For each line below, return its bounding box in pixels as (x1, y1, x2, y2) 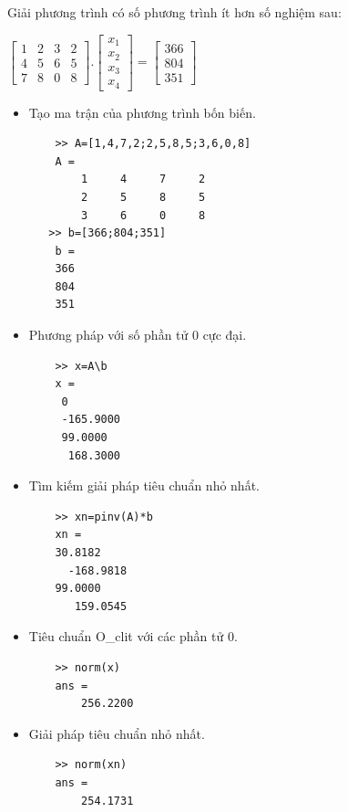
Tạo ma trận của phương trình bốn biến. (28, 102, 256, 121)
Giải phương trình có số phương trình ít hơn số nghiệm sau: (7, 3, 342, 21)
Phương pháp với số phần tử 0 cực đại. (28, 325, 247, 344)
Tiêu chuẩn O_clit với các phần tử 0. (28, 627, 238, 646)
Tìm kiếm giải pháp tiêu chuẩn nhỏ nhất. (28, 476, 260, 495)
